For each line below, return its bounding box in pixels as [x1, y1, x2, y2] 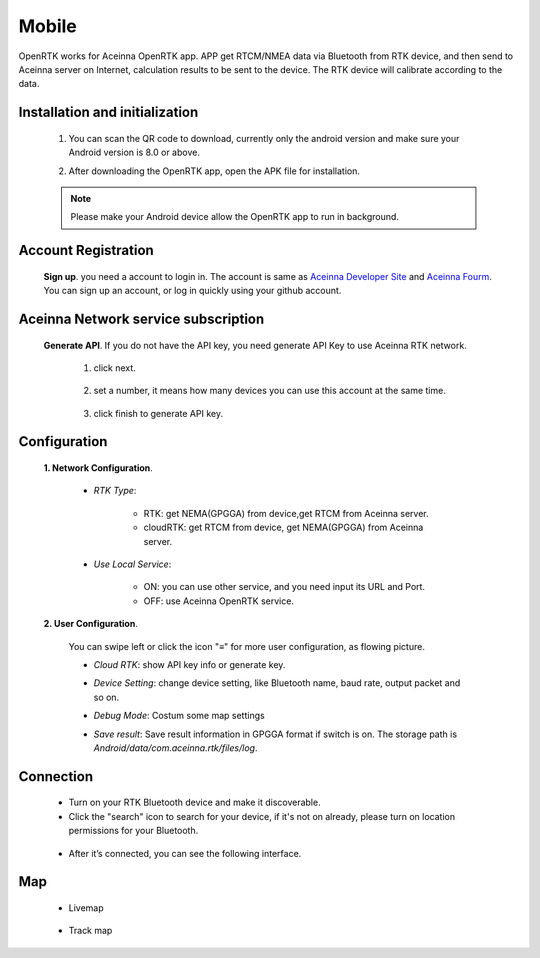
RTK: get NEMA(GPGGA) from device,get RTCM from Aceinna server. [143, 507, 429, 519]
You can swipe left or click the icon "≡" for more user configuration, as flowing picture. [68, 640, 425, 652]
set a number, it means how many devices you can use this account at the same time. [93, 385, 447, 397]
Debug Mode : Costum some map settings [93, 710, 265, 722]
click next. [93, 361, 137, 374]
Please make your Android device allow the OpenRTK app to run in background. [70, 211, 400, 223]
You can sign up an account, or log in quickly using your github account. [43, 285, 342, 297]
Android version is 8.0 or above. [68, 146, 200, 159]
